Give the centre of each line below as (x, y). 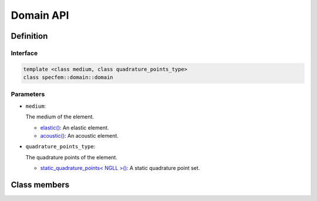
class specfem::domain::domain (68, 77)
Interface (24, 53)
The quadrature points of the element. (71, 157)
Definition (29, 36)
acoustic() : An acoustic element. (79, 136)
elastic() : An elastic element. (75, 127)
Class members (40, 185)
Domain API (40, 15)
